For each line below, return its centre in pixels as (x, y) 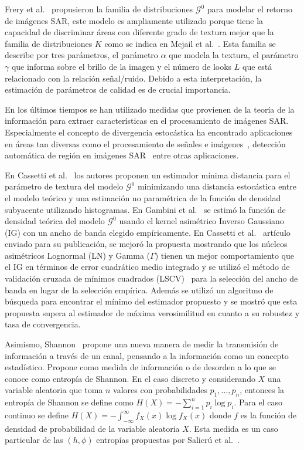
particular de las (34, 440)
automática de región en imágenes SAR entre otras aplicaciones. (122, 155)
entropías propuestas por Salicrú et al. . (168, 440)
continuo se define (37, 415)
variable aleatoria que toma (54, 390)
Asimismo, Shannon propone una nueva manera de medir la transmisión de (142, 344)
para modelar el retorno (250, 9)
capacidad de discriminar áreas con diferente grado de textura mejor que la (139, 32)
